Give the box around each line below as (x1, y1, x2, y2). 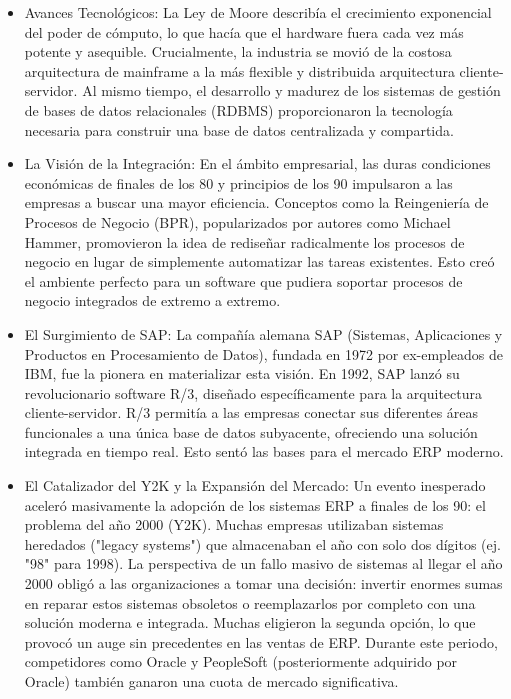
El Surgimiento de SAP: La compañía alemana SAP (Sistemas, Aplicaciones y (24, 323, 503, 344)
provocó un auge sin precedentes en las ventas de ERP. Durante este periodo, (24, 631, 498, 652)
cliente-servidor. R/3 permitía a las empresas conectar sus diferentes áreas (24, 402, 479, 423)
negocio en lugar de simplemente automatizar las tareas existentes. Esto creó (24, 251, 495, 272)
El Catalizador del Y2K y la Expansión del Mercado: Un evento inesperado (24, 475, 486, 496)
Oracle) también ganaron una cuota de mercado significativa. (24, 671, 399, 691)
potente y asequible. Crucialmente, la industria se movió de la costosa (24, 41, 452, 62)
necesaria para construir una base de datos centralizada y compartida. (24, 119, 454, 140)
